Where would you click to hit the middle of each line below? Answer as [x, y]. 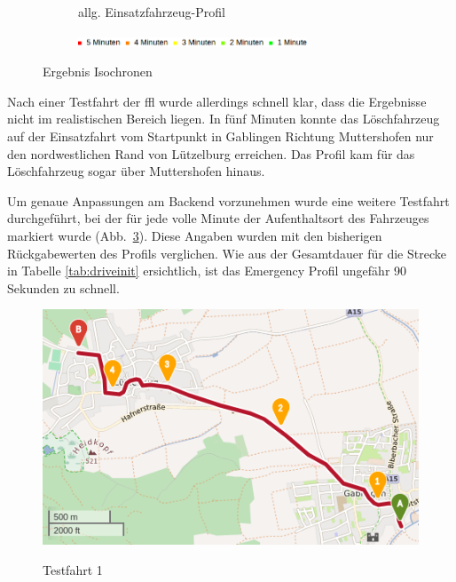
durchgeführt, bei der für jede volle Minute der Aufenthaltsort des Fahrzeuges [218, 218]
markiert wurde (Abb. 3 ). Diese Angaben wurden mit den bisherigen [195, 235]
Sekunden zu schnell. [63, 287]
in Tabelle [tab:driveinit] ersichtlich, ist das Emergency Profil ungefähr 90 [207, 271]
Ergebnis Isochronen [98, 72]
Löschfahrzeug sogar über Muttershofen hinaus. [136, 171]
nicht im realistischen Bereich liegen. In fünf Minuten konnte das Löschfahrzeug [224, 119]
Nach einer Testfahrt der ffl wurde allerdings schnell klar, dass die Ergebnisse [217, 101]
